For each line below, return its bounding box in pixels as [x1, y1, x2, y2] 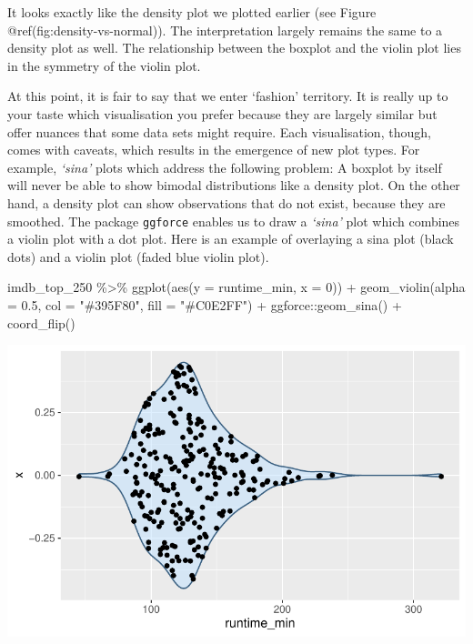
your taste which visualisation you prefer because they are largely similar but [7, 104, 438, 123]
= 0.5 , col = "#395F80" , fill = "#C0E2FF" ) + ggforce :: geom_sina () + [7, 295, 402, 314]
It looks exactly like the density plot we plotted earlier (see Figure [7, 3, 377, 21]
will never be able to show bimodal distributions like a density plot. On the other [7, 176, 460, 195]
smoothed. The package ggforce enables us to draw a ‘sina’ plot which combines [7, 211, 460, 230]
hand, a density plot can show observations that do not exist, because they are [7, 193, 446, 212]
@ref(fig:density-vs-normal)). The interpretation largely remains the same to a [7, 20, 443, 39]
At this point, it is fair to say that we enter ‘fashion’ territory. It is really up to [7, 86, 448, 106]
